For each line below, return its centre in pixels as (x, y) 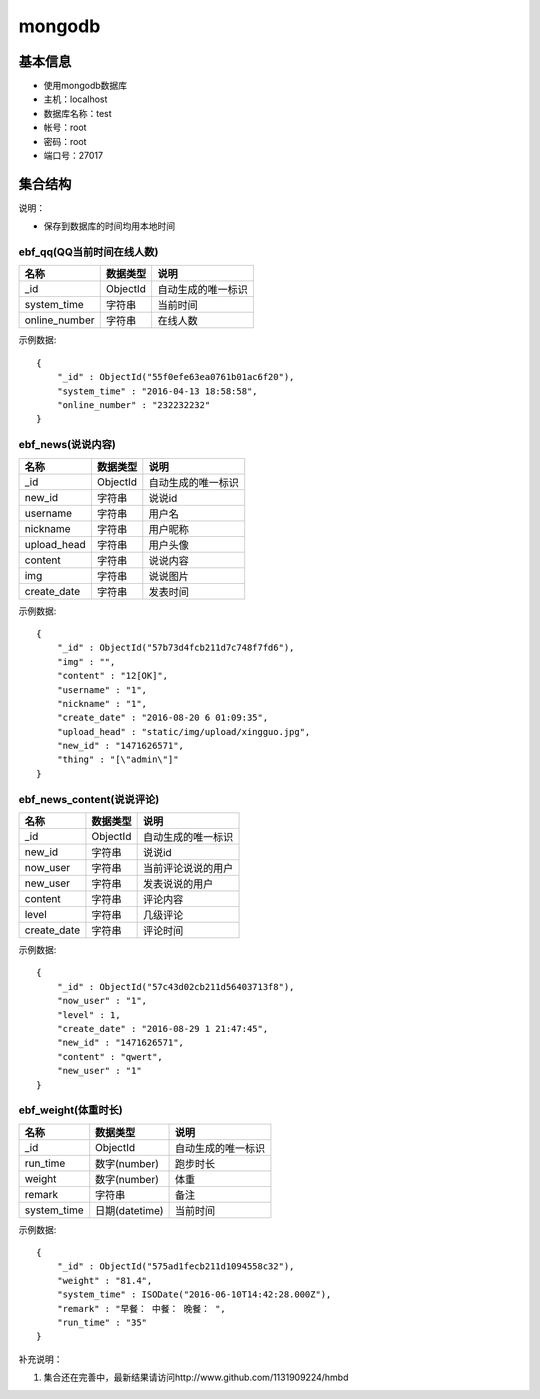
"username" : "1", (102, 689)
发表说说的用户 (178, 883)
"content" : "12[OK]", (112, 676)
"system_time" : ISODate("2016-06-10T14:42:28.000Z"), (194, 1294)
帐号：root (65, 127)
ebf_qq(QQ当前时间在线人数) (88, 252)
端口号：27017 (73, 156)
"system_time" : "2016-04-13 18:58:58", (157, 391)
